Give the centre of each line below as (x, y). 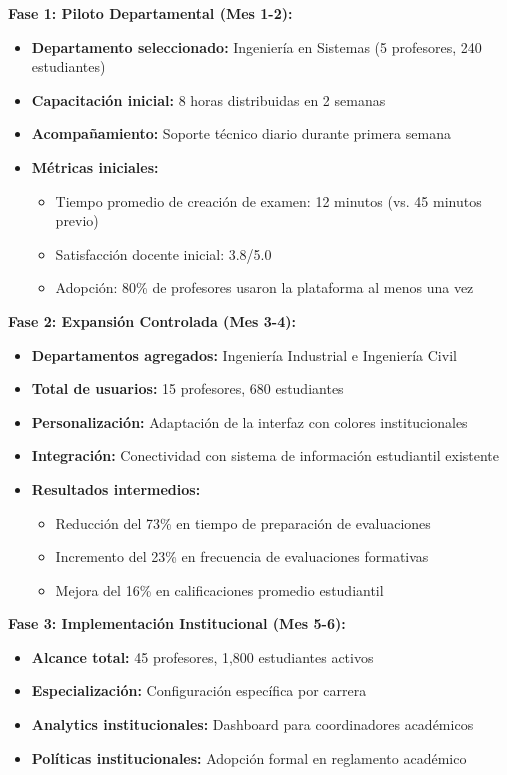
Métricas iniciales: (95, 166)
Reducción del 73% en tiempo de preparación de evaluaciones (243, 522)
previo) (77, 220)
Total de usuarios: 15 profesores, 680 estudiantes (187, 388)
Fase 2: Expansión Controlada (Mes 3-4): (152, 320)
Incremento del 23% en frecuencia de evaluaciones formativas (242, 556)
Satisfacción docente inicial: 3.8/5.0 (163, 253)
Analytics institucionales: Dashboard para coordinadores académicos (252, 724)
